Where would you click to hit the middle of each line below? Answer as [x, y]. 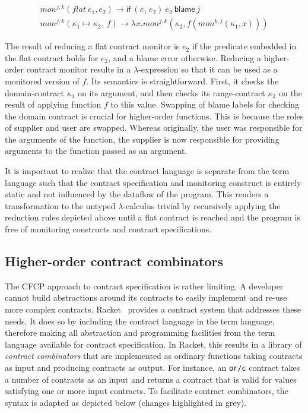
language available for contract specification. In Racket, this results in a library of [153, 344]
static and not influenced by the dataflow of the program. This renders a [137, 194]
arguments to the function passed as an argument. [96, 151]
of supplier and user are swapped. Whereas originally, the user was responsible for [154, 127]
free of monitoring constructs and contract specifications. [108, 229]
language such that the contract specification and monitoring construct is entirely [153, 182]
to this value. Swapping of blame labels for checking [205, 104]
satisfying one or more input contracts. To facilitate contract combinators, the [147, 391]
